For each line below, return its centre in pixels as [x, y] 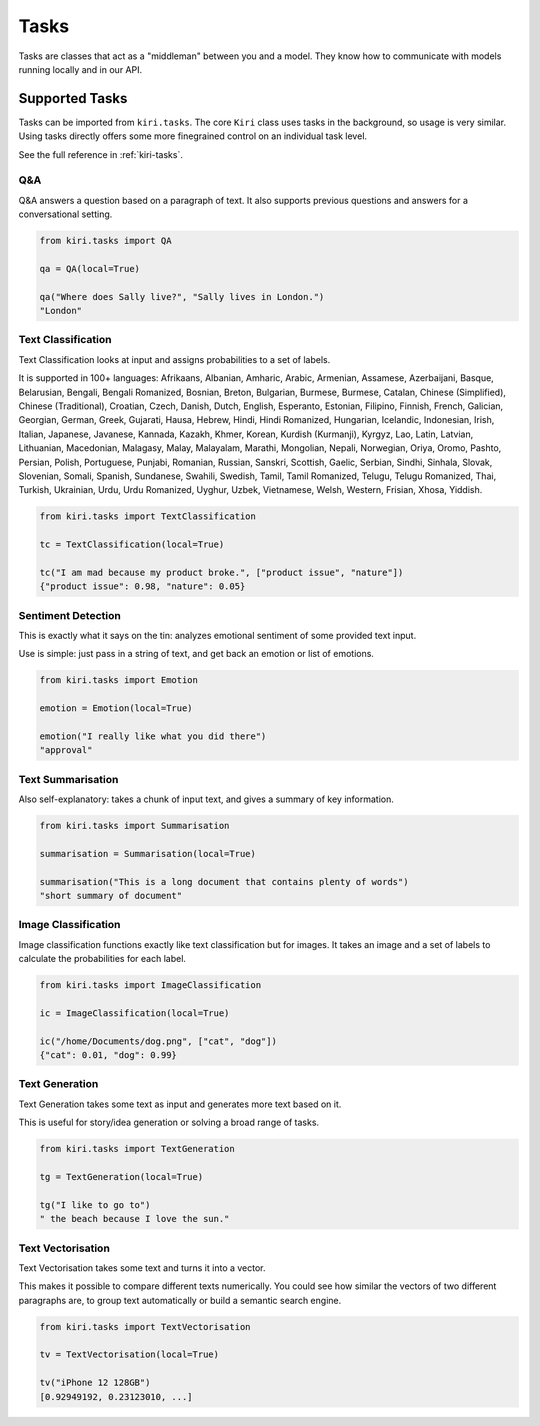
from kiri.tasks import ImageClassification [150, 985]
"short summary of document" [111, 896]
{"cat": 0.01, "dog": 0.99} [108, 1055]
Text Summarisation [68, 779]
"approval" [66, 750]
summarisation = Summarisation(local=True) [148, 853]
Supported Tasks [73, 98]
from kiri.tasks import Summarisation [134, 826]
